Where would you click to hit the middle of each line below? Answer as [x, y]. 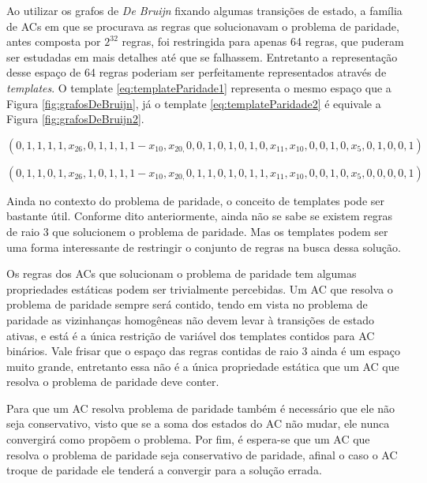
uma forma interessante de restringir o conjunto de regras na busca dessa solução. [204, 247]
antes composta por [54, 41]
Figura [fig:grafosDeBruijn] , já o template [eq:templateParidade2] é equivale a [194, 103]
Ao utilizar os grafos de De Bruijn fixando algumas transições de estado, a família [204, 10]
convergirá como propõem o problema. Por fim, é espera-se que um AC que [188, 439]
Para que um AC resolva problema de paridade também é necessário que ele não [201, 408]
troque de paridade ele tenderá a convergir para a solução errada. [164, 470]
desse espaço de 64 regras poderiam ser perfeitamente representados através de [197, 72]
